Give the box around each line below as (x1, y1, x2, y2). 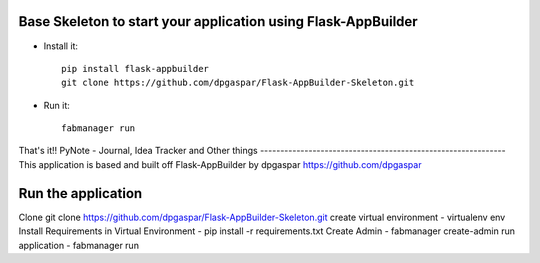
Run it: (43, 99, 70, 111)
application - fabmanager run (18, 239, 140, 251)
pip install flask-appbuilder (61, 63, 210, 74)
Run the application (18, 185, 143, 202)
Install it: (43, 40, 79, 52)
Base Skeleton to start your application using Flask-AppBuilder (18, 13, 419, 30)
